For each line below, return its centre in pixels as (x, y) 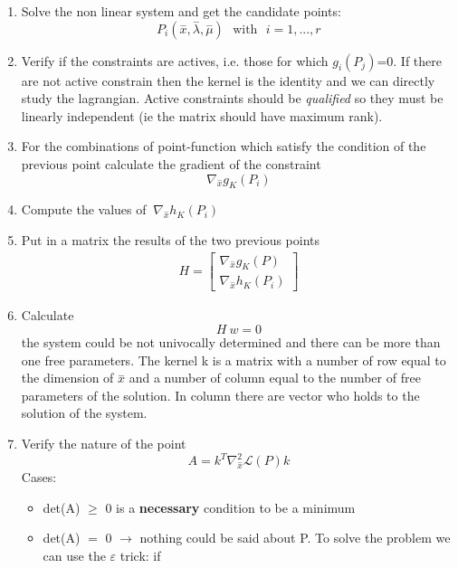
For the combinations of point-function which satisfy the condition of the (224, 146)
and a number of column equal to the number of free (275, 378)
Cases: (39, 477)
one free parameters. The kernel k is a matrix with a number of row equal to (234, 360)
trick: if (140, 555)
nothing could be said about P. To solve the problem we (295, 538)
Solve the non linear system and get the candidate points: (181, 11)
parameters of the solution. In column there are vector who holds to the (220, 395)
